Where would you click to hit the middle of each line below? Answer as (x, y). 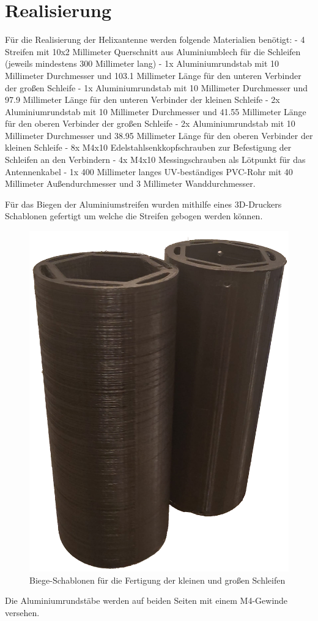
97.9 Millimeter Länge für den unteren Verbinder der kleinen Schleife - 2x (142, 100)
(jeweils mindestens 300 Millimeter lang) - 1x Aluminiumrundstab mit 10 (142, 63)
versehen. (22, 612)
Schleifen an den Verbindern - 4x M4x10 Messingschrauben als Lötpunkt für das (155, 160)
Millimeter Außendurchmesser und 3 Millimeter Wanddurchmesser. (130, 183)
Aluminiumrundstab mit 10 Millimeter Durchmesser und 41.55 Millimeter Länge (156, 111)
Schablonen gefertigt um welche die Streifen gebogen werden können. (134, 216)
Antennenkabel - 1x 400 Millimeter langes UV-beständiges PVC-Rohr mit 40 (149, 171)
